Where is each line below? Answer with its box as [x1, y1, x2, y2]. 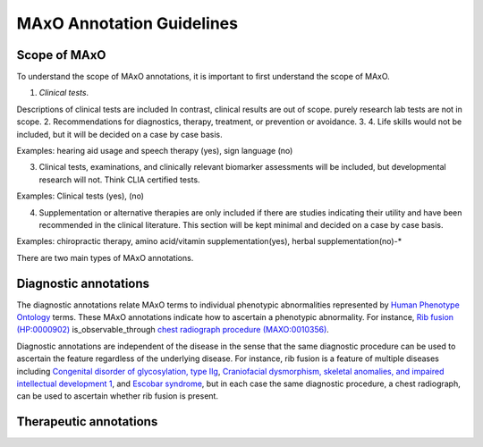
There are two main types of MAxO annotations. [16, 252, 194, 263]
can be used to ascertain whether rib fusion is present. [16, 391, 219, 401]
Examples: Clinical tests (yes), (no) [16, 190, 145, 201]
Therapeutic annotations [16, 414, 158, 429]
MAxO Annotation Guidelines [16, 13, 239, 33]
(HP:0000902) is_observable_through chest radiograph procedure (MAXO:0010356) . [16, 325, 330, 335]
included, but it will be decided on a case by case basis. [16, 129, 223, 139]
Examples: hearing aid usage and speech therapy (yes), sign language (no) [16, 146, 293, 156]
